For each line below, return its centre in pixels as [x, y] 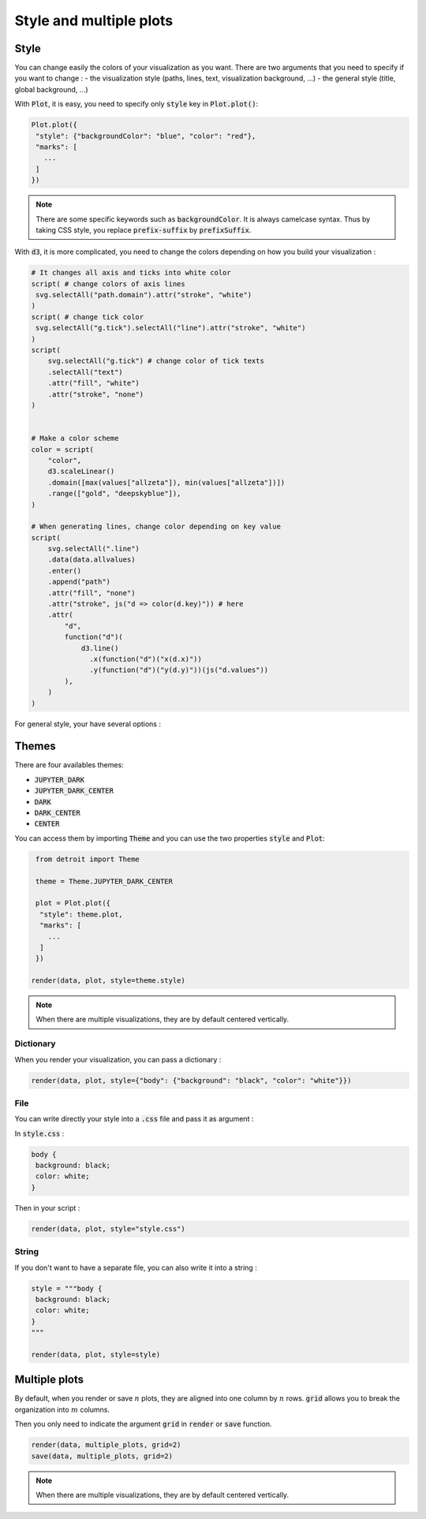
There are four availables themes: [69, 765]
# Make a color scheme [75, 439]
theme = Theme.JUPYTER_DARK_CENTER [105, 881]
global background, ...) [51, 89]
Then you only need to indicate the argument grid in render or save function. [143, 1424]
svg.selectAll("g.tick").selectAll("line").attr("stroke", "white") [171, 328]
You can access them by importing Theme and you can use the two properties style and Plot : [170, 838]
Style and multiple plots [94, 21]
